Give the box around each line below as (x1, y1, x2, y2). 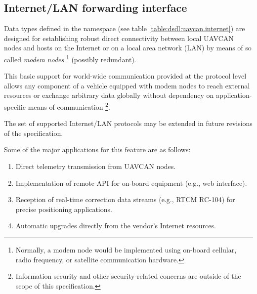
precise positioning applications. (15, 204, 112, 214)
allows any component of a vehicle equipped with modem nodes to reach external (4, 80, 250, 90)
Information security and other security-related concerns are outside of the (15, 271, 241, 281)
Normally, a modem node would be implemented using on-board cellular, (15, 245, 237, 255)
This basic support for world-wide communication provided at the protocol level (4, 71, 247, 81)
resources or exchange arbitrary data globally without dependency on (4, 90, 214, 100)
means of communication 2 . (28, 100, 110, 112)
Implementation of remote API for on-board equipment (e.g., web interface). (15, 177, 247, 188)
